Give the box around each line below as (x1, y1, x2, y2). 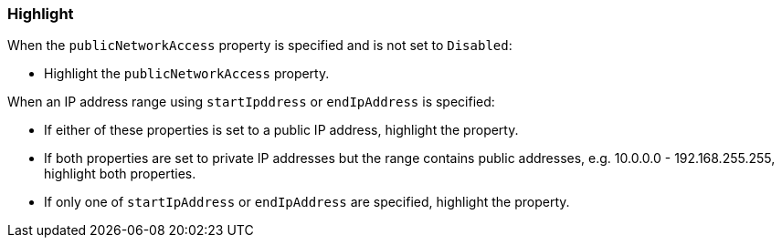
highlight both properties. (44, 166, 196, 182)
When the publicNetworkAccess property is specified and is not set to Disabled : (7, 37, 513, 54)
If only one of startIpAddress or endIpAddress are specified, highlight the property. (44, 194, 570, 210)
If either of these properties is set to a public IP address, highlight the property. (44, 122, 519, 138)
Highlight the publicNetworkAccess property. (44, 66, 330, 82)
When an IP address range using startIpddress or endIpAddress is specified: (7, 94, 495, 110)
